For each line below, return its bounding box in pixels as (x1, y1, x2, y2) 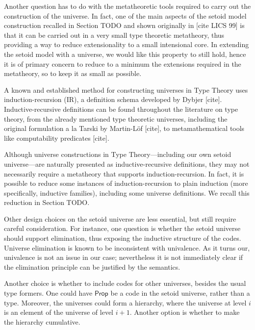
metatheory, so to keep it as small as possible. (4, 68, 142, 78)
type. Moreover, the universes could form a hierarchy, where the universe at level (4, 297, 247, 307)
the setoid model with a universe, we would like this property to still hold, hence (4, 49, 246, 59)
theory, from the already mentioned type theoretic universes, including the (4, 113, 228, 124)
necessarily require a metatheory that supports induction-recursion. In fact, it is (4, 168, 244, 178)
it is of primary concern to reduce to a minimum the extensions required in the (4, 58, 241, 69)
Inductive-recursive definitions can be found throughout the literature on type (4, 103, 238, 114)
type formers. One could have (4, 288, 93, 298)
